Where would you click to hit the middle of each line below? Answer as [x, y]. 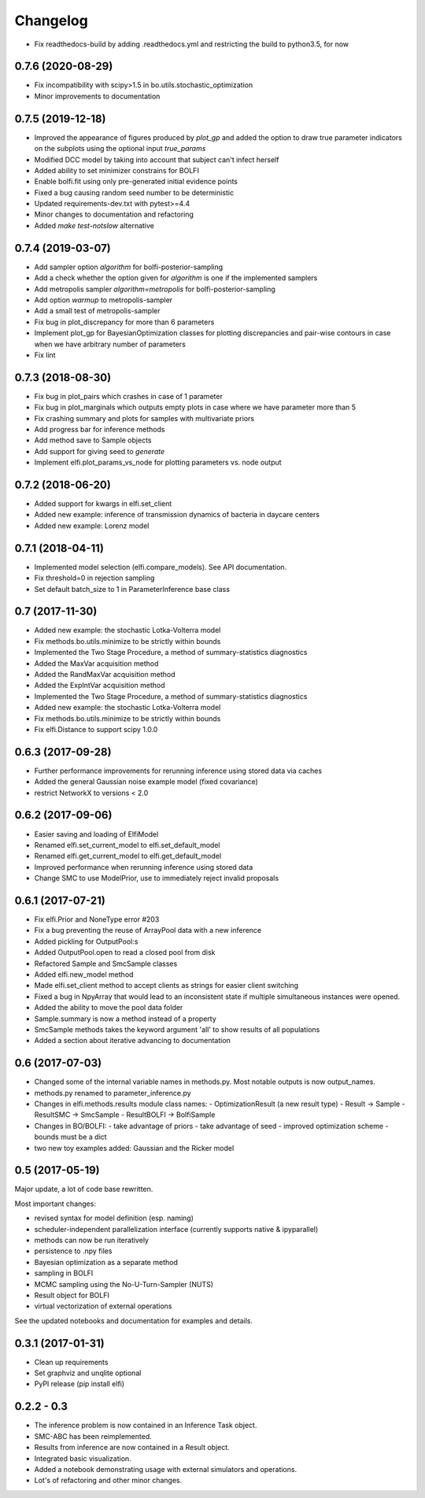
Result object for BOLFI [72, 1295]
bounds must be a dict [70, 1137]
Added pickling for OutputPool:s [86, 941]
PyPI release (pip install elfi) [79, 1384]
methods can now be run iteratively [92, 1241]
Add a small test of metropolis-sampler [97, 311]
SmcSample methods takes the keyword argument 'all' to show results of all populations [177, 1029]
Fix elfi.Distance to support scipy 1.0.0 [96, 729]
